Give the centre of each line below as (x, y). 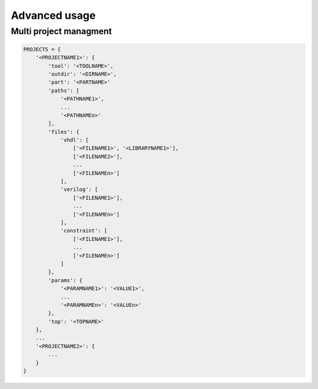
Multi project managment (61, 31)
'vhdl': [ (74, 140)
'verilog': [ (79, 189)
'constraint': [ (84, 231)
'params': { (65, 280)
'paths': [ (64, 90)
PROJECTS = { (42, 49)
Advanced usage (53, 15)
